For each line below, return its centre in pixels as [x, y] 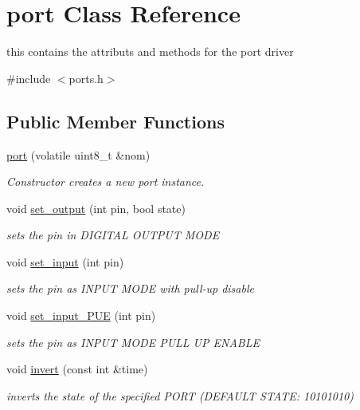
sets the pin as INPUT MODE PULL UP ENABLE [133, 342]
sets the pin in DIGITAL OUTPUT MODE [113, 235]
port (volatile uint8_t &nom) [78, 154]
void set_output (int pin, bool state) [96, 208]
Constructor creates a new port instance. [106, 181]
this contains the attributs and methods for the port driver [150, 51]
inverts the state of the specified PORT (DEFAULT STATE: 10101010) [180, 395]
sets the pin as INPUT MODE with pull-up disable [130, 288]
